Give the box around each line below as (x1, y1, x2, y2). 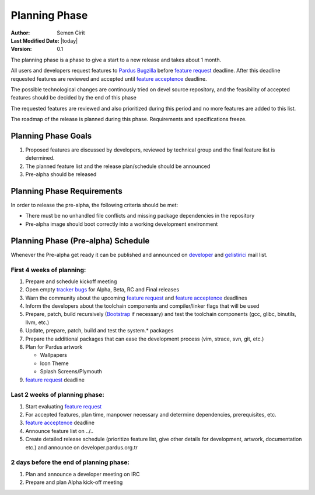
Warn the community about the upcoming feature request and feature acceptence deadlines (25, 294, 247, 301)
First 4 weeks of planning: (10, 266, 86, 274)
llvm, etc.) (25, 319, 50, 326)
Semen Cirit (57, 29, 85, 36)
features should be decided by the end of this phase (10, 94, 136, 101)
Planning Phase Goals (10, 130, 92, 140)
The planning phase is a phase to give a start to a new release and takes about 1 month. (10, 56, 222, 63)
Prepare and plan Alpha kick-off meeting (25, 479, 123, 486)
